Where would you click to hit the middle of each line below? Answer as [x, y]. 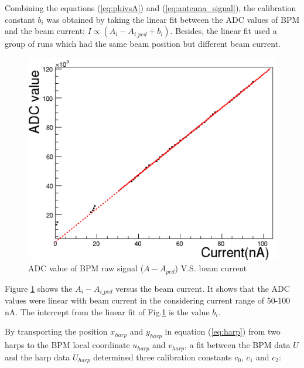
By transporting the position [56, 331]
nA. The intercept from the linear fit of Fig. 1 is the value [107, 311]
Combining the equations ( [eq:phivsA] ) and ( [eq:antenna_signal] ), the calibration [151, 8]
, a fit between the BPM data [238, 345]
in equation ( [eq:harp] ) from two [223, 331]
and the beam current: [45, 31]
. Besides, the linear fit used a [223, 31]
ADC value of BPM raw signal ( [86, 268]
